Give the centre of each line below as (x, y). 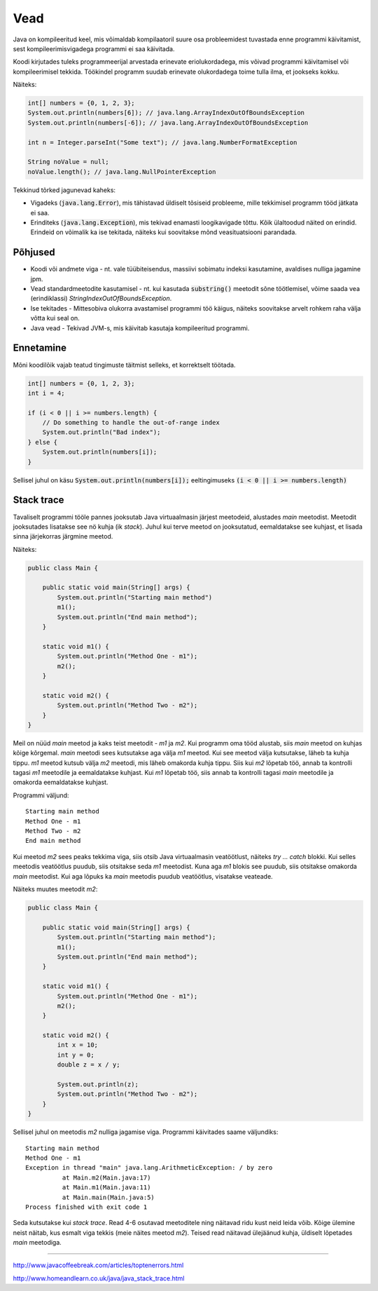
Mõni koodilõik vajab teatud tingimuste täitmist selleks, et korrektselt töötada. (124, 365)
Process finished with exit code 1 (86, 1207)
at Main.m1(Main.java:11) (106, 1188)
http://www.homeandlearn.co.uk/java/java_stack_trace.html (99, 1278)
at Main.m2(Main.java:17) (106, 1177)
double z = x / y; (89, 1065)
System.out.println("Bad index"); (101, 432)
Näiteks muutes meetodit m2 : (55, 889)
